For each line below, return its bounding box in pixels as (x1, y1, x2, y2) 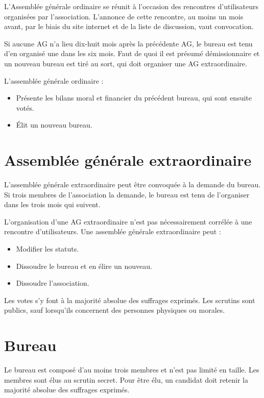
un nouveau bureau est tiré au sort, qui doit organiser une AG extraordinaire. (4, 58, 247, 68)
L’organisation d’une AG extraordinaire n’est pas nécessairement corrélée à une (4, 216, 252, 227)
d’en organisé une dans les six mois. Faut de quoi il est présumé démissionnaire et (4, 48, 260, 59)
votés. (16, 102, 34, 113)
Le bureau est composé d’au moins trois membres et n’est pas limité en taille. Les (4, 364, 259, 375)
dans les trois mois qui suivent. (4, 199, 101, 210)
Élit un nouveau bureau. (16, 119, 92, 130)
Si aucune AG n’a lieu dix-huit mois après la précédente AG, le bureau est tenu (4, 38, 253, 48)
